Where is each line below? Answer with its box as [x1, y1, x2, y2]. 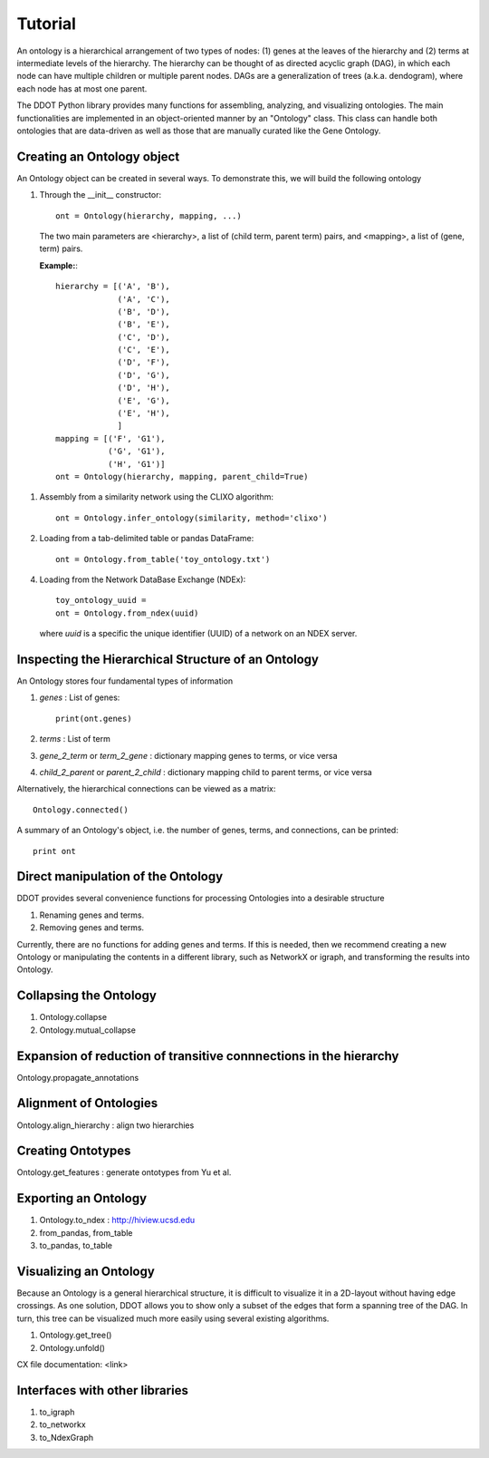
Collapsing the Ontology [16, 988, 158, 1004]
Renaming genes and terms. [39, 909, 145, 920]
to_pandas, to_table [39, 1240, 113, 1251]
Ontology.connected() [33, 804, 129, 815]
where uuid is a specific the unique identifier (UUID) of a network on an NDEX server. [39, 628, 358, 639]
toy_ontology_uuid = [55, 595, 147, 606]
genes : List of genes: [39, 692, 120, 703]
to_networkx [39, 1419, 86, 1430]
